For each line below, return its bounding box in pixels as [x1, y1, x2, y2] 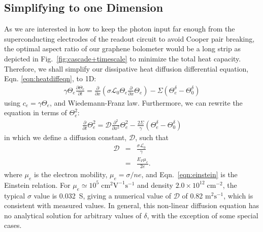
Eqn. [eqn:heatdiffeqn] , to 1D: [4, 73, 96, 84]
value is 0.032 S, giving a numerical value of [34, 190, 171, 201]
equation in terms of [4, 107, 67, 118]
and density [137, 179, 173, 190]
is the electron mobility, [34, 169, 108, 180]
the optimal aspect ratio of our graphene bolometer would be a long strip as [4, 43, 241, 54]
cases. [4, 220, 22, 230]
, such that [135, 131, 169, 142]
